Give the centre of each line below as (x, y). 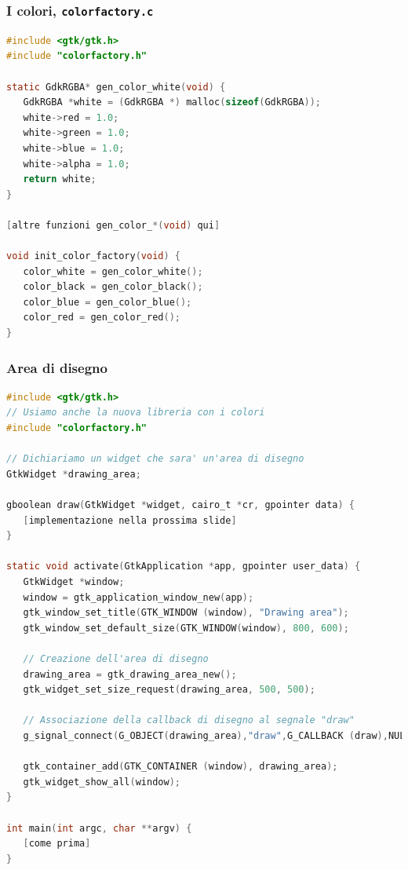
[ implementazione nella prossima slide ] (130, 520)
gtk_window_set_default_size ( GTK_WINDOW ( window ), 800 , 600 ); (186, 628)
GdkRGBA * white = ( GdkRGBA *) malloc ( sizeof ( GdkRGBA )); (172, 102)
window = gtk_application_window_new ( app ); (138, 597)
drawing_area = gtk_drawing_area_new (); (130, 674)
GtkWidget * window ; (74, 582)
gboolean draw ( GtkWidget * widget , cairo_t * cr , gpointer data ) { (180, 505)
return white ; (60, 179)
